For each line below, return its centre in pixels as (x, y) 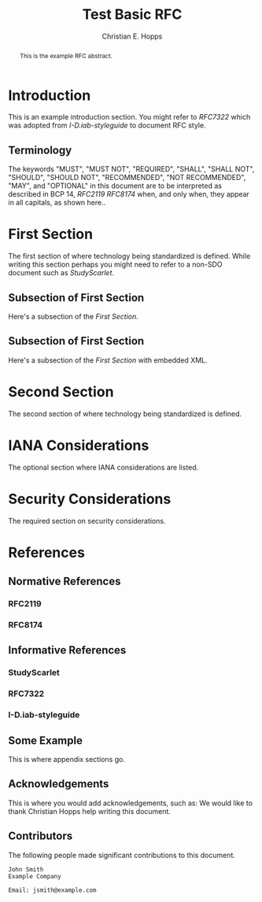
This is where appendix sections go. (67, 760)
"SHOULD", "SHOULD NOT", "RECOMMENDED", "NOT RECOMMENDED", (127, 178)
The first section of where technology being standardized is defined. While (129, 256)
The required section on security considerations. (87, 521)
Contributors (41, 836)
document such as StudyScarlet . (61, 273)
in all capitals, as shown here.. (57, 203)
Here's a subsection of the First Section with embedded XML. (108, 360)
